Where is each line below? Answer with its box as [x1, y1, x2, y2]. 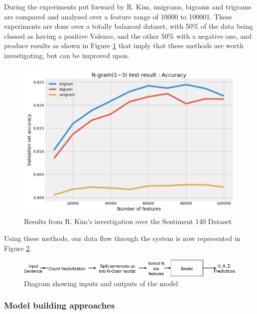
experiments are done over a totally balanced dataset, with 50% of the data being [4, 21, 253, 31]
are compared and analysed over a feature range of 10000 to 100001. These [4, 11, 232, 21]
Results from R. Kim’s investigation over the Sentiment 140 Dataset [24, 216, 232, 227]
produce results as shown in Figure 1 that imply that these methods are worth [4, 40, 244, 51]
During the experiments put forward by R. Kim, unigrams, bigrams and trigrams [4, 1, 252, 11]
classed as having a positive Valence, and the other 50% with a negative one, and [4, 30, 252, 41]
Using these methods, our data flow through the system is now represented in [4, 233, 241, 243]
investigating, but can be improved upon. [4, 50, 130, 60]
